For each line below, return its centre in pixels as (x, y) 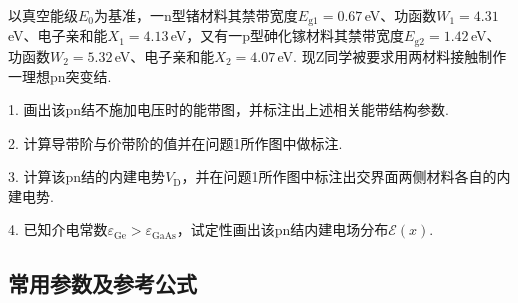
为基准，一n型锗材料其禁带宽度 (196, 15)
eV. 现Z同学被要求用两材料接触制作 (392, 55)
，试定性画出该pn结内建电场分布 (282, 229)
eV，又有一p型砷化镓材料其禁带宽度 (287, 35)
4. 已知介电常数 (58, 229)
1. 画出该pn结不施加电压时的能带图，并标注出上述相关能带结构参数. (229, 109)
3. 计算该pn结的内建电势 (87, 176)
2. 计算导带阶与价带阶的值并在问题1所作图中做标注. (175, 142)
